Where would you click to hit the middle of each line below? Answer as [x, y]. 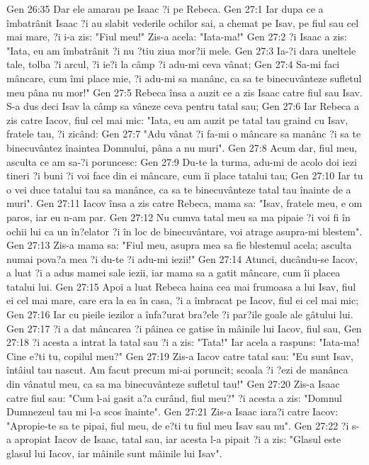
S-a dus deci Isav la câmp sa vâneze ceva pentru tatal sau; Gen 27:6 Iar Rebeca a [183, 106]
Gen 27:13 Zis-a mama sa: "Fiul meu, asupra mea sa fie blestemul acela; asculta [179, 245]
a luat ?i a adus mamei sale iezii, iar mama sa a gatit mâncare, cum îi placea [174, 273]
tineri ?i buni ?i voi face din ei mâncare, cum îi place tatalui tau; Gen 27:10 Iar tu [185, 175]
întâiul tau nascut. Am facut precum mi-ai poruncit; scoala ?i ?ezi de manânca [177, 370]
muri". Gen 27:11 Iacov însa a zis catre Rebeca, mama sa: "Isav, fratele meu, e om [184, 203]
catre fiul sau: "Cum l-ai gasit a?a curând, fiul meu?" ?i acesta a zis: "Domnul [174, 397]
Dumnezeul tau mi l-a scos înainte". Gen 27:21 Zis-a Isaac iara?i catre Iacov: [172, 411]
